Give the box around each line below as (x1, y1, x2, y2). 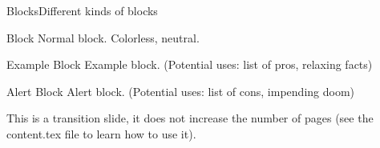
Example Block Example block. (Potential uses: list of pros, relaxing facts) (6, 56, 373, 73)
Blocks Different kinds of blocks (6, 2, 158, 18)
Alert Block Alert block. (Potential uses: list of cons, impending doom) (6, 82, 355, 99)
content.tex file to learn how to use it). (6, 125, 196, 142)
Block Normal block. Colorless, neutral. (6, 29, 200, 46)
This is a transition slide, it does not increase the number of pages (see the (6, 110, 374, 126)
